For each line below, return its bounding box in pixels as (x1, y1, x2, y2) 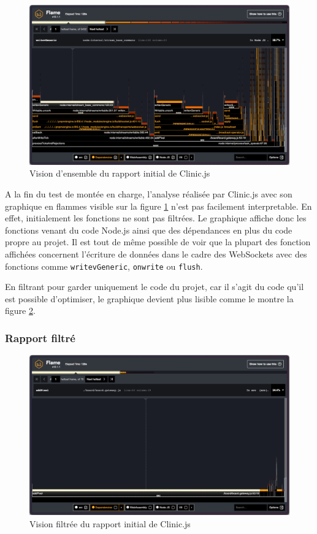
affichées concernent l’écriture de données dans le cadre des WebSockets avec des (5, 248, 307, 261)
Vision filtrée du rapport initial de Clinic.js (29, 517, 191, 530)
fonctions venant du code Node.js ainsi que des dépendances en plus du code (5, 223, 292, 236)
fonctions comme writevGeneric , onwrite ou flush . (5, 259, 203, 272)
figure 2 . (5, 304, 36, 317)
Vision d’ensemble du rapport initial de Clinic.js (29, 167, 210, 180)
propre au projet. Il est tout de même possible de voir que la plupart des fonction (5, 235, 311, 248)
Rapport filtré (5, 330, 75, 345)
